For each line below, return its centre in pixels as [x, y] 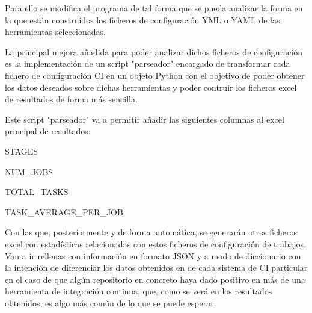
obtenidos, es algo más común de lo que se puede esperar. [111, 302]
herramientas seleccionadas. [55, 32]
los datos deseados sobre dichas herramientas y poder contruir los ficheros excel [151, 87]
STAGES [22, 151]
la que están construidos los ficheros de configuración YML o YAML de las [142, 20]
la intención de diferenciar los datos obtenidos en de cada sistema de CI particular [156, 268]
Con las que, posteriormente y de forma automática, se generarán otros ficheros [151, 232]
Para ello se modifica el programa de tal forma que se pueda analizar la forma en [154, 8]
